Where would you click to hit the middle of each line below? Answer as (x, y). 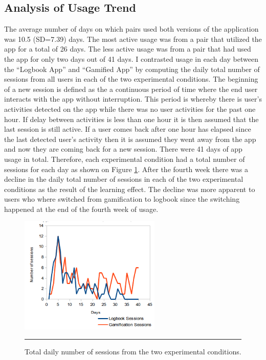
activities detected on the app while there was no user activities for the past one (130, 109)
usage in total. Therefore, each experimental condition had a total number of (125, 159)
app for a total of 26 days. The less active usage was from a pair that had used (128, 49)
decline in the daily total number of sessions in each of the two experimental (124, 179)
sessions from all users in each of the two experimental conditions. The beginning (131, 79)
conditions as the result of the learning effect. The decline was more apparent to (130, 189)
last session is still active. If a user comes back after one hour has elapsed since (128, 129)
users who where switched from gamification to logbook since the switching (122, 199)
